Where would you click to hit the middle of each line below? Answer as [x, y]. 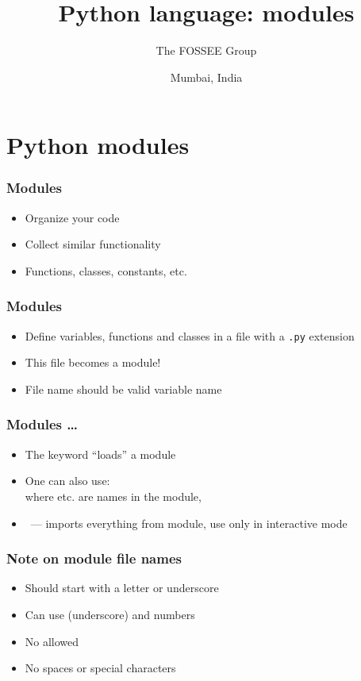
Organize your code [72, 217]
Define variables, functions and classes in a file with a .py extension [190, 335]
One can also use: [67, 481]
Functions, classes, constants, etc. [106, 270]
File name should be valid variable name [123, 389]
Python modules [98, 145]
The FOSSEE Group [206, 50]
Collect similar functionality [93, 244]
